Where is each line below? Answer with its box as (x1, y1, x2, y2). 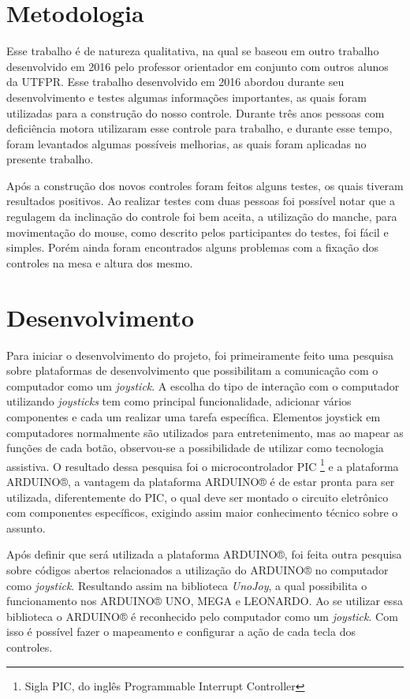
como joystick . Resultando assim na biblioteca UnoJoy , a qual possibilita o (6, 577, 367, 593)
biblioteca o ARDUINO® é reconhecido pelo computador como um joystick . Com (6, 607, 398, 624)
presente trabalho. (6, 151, 94, 167)
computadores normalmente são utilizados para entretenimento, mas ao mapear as (6, 424, 404, 440)
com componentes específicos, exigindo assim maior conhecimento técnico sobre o (6, 504, 398, 521)
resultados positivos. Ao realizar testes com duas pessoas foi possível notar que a (6, 193, 395, 209)
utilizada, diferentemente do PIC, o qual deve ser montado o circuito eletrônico (6, 488, 389, 505)
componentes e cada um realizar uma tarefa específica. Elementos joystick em (6, 408, 381, 424)
